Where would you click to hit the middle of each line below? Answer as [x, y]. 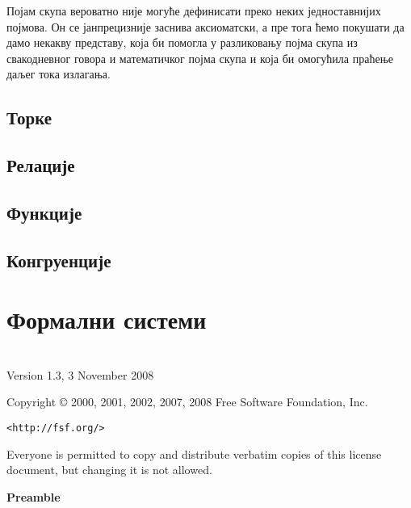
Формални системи [107, 319]
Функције [44, 212]
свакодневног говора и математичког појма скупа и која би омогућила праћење [200, 58]
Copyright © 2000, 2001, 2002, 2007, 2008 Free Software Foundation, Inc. [187, 402]
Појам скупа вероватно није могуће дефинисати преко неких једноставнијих [194, 10]
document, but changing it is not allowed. [109, 470]
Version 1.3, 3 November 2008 [80, 374]
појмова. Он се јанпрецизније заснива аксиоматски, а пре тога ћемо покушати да [205, 26]
